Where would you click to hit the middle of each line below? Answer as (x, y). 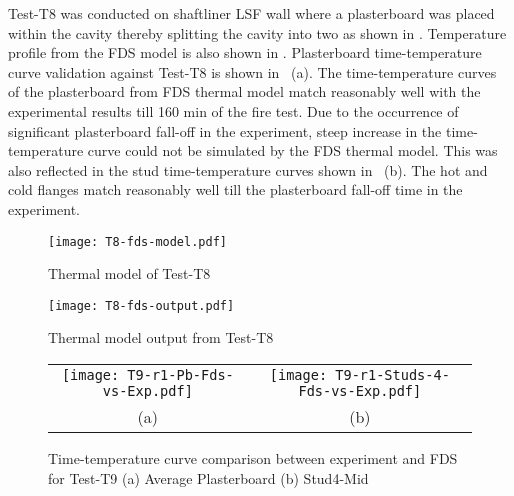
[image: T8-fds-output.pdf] (141, 305)
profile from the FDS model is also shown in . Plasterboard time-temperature (245, 52)
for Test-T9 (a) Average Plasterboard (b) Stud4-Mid (208, 477)
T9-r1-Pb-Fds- (180, 375)
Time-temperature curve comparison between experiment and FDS (253, 458)
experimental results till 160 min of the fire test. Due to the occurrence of (233, 110)
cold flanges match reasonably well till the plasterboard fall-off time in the (235, 189)
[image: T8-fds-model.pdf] (137, 241)
